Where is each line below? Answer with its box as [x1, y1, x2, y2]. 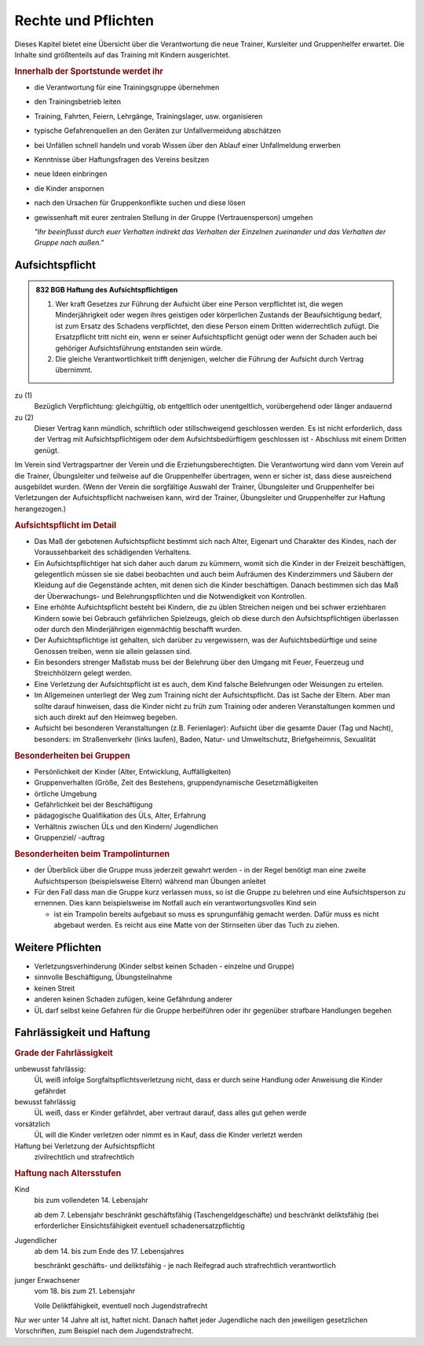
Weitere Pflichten [14, 941, 102, 954]
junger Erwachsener [14, 1275, 80, 1284]
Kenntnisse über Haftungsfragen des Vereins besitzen [34, 154, 210, 164]
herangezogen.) [14, 504, 67, 513]
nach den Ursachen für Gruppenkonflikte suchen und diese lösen [34, 198, 246, 208]
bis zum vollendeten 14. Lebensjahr [34, 1196, 148, 1205]
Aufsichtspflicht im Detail [14, 520, 117, 531]
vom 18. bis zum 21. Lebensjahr [34, 1286, 136, 1296]
